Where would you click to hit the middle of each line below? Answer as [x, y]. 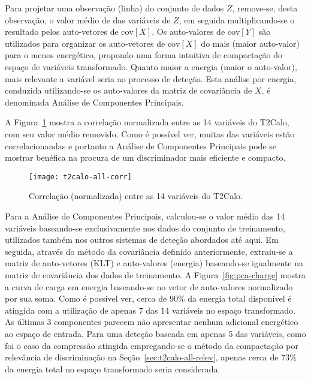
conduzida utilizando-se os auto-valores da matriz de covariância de [129, 90]
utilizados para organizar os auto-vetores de [85, 43]
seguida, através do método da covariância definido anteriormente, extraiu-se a [149, 251]
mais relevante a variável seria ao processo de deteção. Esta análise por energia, [151, 78]
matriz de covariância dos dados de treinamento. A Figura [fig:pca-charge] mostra [155, 274]
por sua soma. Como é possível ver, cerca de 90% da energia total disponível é [148, 298]
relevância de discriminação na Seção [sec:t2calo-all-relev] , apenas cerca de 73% [151, 357]
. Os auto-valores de [188, 31]
